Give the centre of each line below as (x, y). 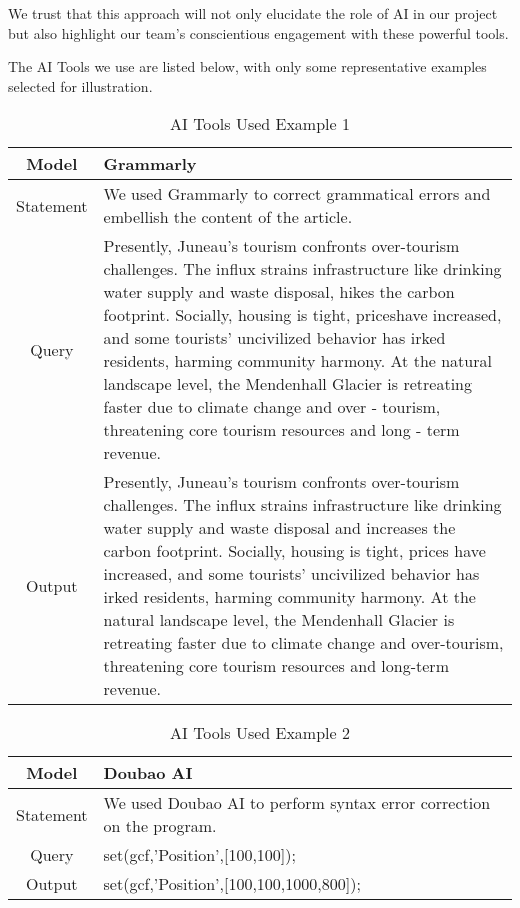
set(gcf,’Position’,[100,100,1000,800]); (232, 884)
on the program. (160, 826)
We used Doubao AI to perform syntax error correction (297, 803)
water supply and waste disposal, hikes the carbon (279, 292)
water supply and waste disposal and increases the (279, 528)
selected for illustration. (80, 85)
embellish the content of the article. (228, 217)
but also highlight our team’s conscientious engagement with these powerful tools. (258, 32)
